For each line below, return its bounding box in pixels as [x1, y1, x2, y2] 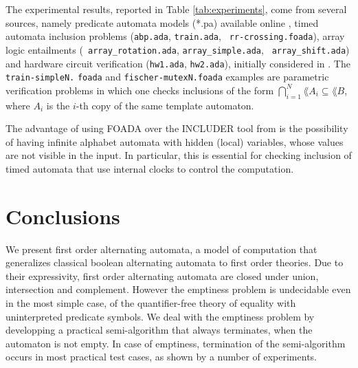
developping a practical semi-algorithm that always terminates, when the [5, 323, 313, 337]
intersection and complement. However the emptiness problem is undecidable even [5, 282, 351, 296]
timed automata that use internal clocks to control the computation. [5, 161, 294, 175]
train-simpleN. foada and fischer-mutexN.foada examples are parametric [5, 69, 329, 84]
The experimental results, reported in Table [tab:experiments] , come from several [5, 2, 347, 16]
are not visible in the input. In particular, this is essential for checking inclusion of [5, 148, 352, 162]
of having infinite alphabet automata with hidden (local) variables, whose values [5, 134, 344, 149]
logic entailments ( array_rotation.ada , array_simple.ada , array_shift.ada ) [5, 42, 350, 56]
